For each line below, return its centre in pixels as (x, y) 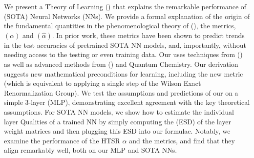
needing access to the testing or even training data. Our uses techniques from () (123, 54)
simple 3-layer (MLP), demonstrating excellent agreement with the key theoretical (127, 102)
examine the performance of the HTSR (62, 140)
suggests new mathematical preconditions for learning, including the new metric (124, 73)
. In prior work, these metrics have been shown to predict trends (148, 35)
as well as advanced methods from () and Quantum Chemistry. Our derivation (121, 64)
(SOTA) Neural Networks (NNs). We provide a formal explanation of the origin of (127, 16)
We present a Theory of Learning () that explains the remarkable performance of (125, 6)
